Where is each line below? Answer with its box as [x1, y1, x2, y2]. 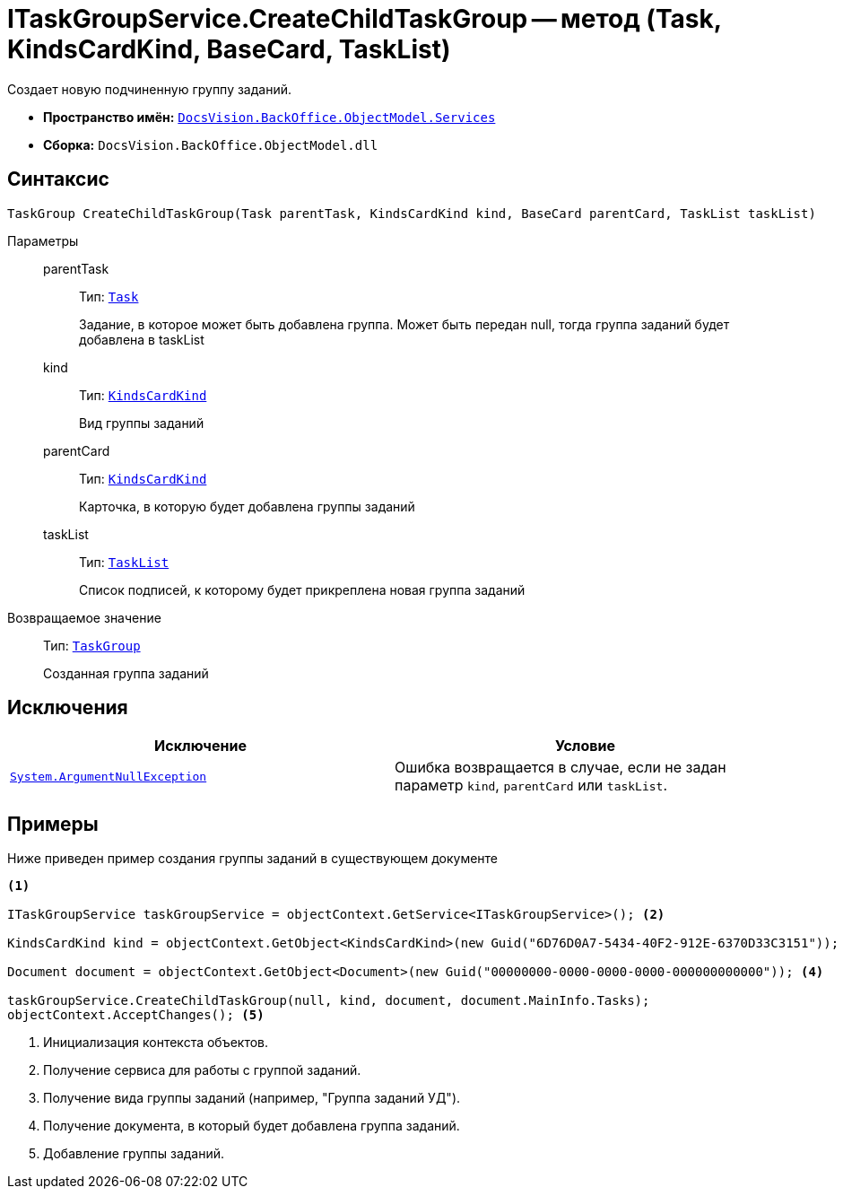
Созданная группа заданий [43, 665, 209, 681]
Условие [555, 737, 615, 755]
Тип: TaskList [79, 554, 169, 570]
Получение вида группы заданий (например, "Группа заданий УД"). [43, 1090, 461, 1106]
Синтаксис [7, 168, 109, 191]
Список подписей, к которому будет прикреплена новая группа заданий [79, 581, 526, 598]
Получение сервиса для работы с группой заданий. [43, 1062, 361, 1078]
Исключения [7, 696, 128, 720]
